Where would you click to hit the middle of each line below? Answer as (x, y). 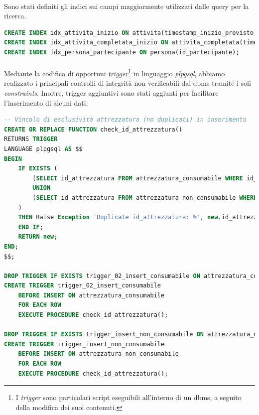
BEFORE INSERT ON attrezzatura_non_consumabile (98, 354)
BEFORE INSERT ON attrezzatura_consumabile (91, 295)
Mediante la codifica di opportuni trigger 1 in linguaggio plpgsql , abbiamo (115, 72)
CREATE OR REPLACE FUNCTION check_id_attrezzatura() (93, 129)
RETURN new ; (38, 237)
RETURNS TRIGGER (31, 139)
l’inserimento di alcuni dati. (46, 102)
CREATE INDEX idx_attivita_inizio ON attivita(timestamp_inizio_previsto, (131, 33)
